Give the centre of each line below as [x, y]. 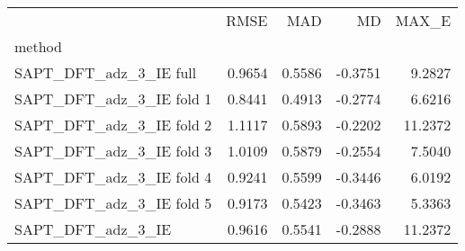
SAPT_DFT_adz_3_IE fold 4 [113, 177]
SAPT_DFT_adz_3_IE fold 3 [113, 151]
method [38, 46]
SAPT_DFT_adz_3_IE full [106, 72]
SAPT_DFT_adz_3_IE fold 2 [113, 125]
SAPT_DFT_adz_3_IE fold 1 [113, 99]
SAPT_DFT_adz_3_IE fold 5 [113, 203]
